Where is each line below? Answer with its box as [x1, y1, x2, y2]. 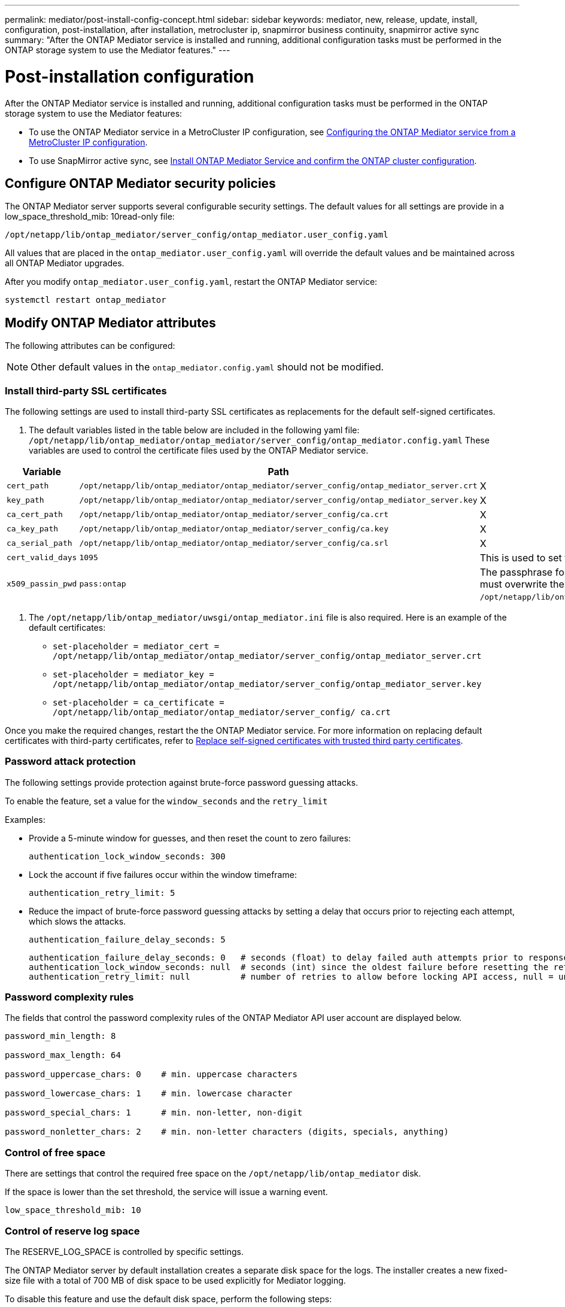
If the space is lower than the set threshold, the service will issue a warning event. [5, 1187, 328, 1197]
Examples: [5, 814, 45, 825]
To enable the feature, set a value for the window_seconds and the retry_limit [5, 795, 328, 806]
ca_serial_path [7, 539, 72, 548]
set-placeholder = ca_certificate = [53, 697, 224, 707]
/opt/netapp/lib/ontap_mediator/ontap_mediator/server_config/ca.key [79, 524, 388, 534]
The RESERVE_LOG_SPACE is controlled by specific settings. [5, 1246, 244, 1257]
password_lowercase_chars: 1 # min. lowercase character [5, 1089, 293, 1099]
